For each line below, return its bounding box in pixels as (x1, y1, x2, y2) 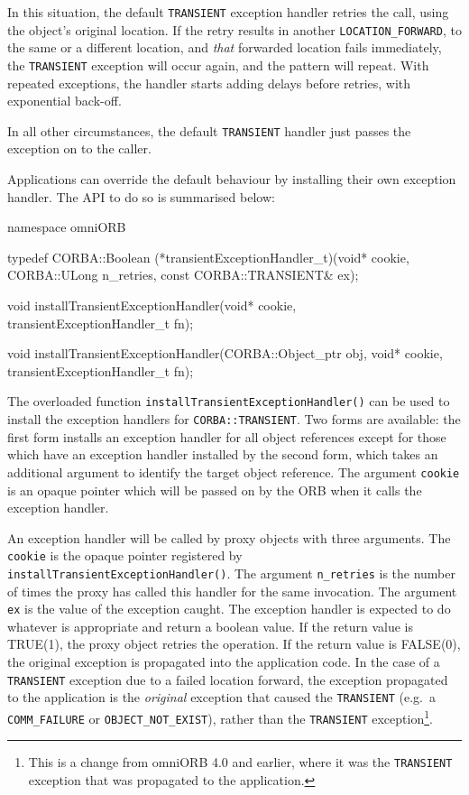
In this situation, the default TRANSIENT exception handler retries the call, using (7, 3, 449, 21)
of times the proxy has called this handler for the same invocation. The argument (7, 581, 457, 600)
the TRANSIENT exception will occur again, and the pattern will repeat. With (7, 55, 429, 74)
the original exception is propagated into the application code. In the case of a (7, 652, 440, 671)
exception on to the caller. (7, 139, 152, 158)
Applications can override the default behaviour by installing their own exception (7, 170, 456, 188)
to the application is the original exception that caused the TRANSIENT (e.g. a (7, 688, 436, 707)
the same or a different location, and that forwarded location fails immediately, (7, 38, 442, 57)
